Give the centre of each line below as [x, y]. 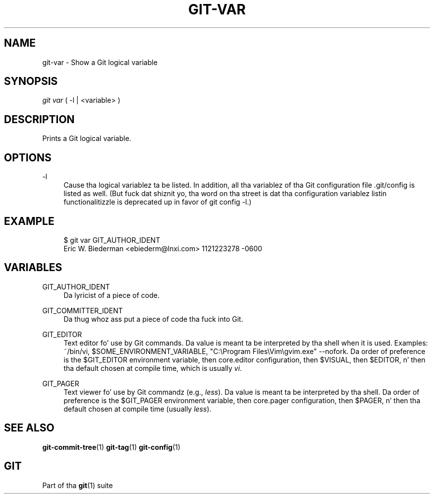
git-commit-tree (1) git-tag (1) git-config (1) [111, 447]
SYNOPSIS [31, 81]
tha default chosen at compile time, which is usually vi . [153, 368]
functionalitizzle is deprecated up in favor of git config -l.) [158, 202]
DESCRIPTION [39, 119]
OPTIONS [28, 157]
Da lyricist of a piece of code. [111, 295]
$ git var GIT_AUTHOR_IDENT [112, 240]
